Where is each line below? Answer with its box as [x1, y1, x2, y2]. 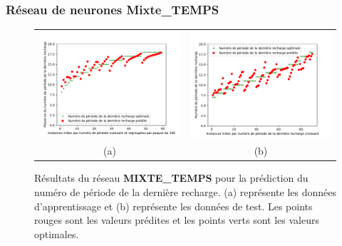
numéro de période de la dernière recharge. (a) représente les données [34, 185, 337, 200]
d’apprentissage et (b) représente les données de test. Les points [34, 198, 313, 213]
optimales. [34, 226, 79, 241]
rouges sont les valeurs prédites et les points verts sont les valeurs [34, 212, 319, 227]
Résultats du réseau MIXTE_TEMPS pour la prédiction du [34, 170, 309, 185]
